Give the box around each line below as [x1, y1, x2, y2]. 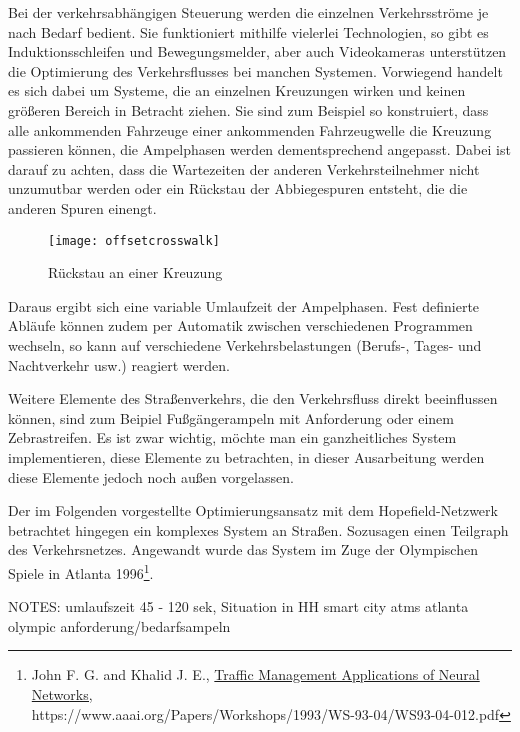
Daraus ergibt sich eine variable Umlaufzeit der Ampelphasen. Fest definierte [8, 295, 480, 316]
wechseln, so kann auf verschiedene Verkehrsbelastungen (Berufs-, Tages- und [8, 334, 482, 355]
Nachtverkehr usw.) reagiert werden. [8, 354, 230, 375]
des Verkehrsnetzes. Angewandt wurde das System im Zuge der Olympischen [8, 539, 478, 560]
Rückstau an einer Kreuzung [48, 262, 223, 283]
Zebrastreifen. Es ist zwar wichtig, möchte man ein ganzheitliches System [8, 427, 457, 448]
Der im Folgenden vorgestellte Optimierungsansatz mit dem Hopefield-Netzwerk [8, 500, 498, 521]
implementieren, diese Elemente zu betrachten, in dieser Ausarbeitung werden [8, 446, 485, 467]
